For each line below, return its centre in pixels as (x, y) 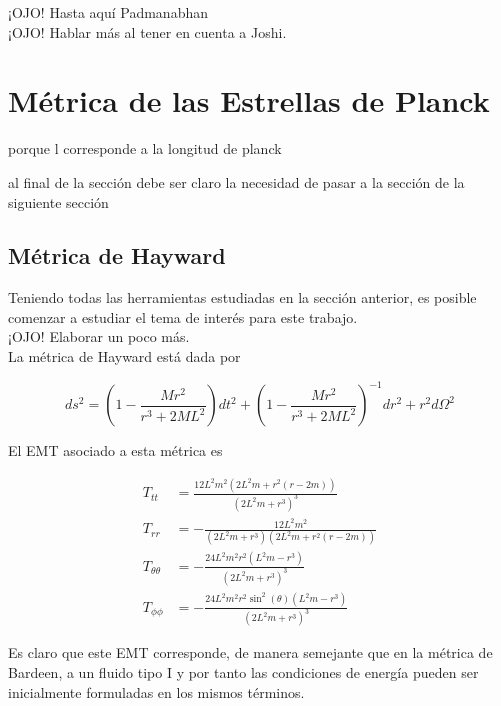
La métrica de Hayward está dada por (124, 356)
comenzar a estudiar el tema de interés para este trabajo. (183, 316)
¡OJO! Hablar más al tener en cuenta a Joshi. (147, 31)
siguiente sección (58, 201)
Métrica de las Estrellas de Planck (249, 100)
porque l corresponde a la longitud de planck (145, 148)
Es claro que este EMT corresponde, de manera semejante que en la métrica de (250, 652)
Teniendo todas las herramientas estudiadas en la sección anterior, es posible (242, 297)
